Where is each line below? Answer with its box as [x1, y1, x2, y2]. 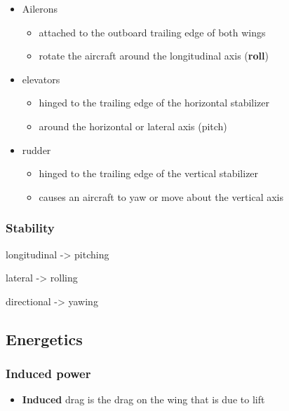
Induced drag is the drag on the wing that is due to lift [22, 392, 265, 407]
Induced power [6, 365, 91, 382]
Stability [6, 219, 55, 237]
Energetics [6, 328, 83, 349]
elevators [22, 71, 60, 86]
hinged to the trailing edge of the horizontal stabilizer [39, 95, 270, 110]
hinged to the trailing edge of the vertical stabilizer [39, 166, 259, 181]
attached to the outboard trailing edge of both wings [39, 25, 266, 39]
